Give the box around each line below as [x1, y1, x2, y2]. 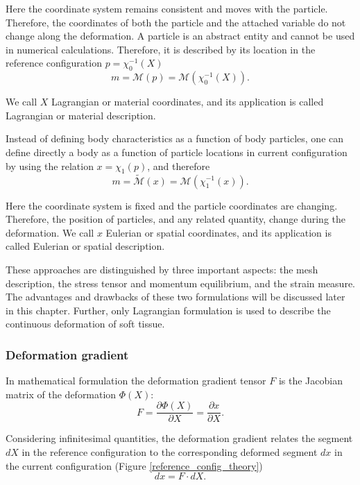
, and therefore [147, 158, 210, 173]
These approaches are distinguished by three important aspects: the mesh [6, 262, 318, 276]
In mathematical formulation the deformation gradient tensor [6, 373, 266, 388]
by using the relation [6, 158, 94, 173]
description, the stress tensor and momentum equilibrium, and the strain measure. [6, 275, 355, 290]
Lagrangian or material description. [6, 108, 156, 122]
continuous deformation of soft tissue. [6, 316, 165, 331]
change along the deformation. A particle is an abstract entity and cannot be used [6, 28, 355, 43]
